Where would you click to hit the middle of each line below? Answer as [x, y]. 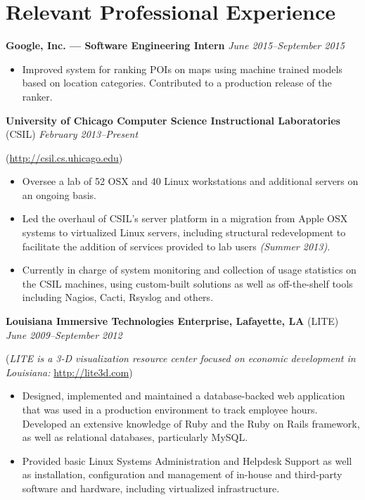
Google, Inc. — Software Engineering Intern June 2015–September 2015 [175, 45]
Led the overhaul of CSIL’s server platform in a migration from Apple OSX [185, 218]
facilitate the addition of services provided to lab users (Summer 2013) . [176, 246]
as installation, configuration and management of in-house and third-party [182, 474]
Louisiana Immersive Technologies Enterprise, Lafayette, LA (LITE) [172, 321]
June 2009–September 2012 [64, 334]
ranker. [37, 96]
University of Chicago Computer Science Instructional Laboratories [173, 120]
